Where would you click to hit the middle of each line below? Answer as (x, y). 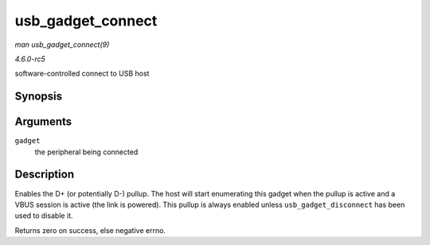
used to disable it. (44, 216)
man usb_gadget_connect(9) (62, 45)
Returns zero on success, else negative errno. (90, 230)
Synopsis (39, 97)
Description (45, 175)
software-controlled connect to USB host (82, 74)
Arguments (43, 122)
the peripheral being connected (86, 152)
